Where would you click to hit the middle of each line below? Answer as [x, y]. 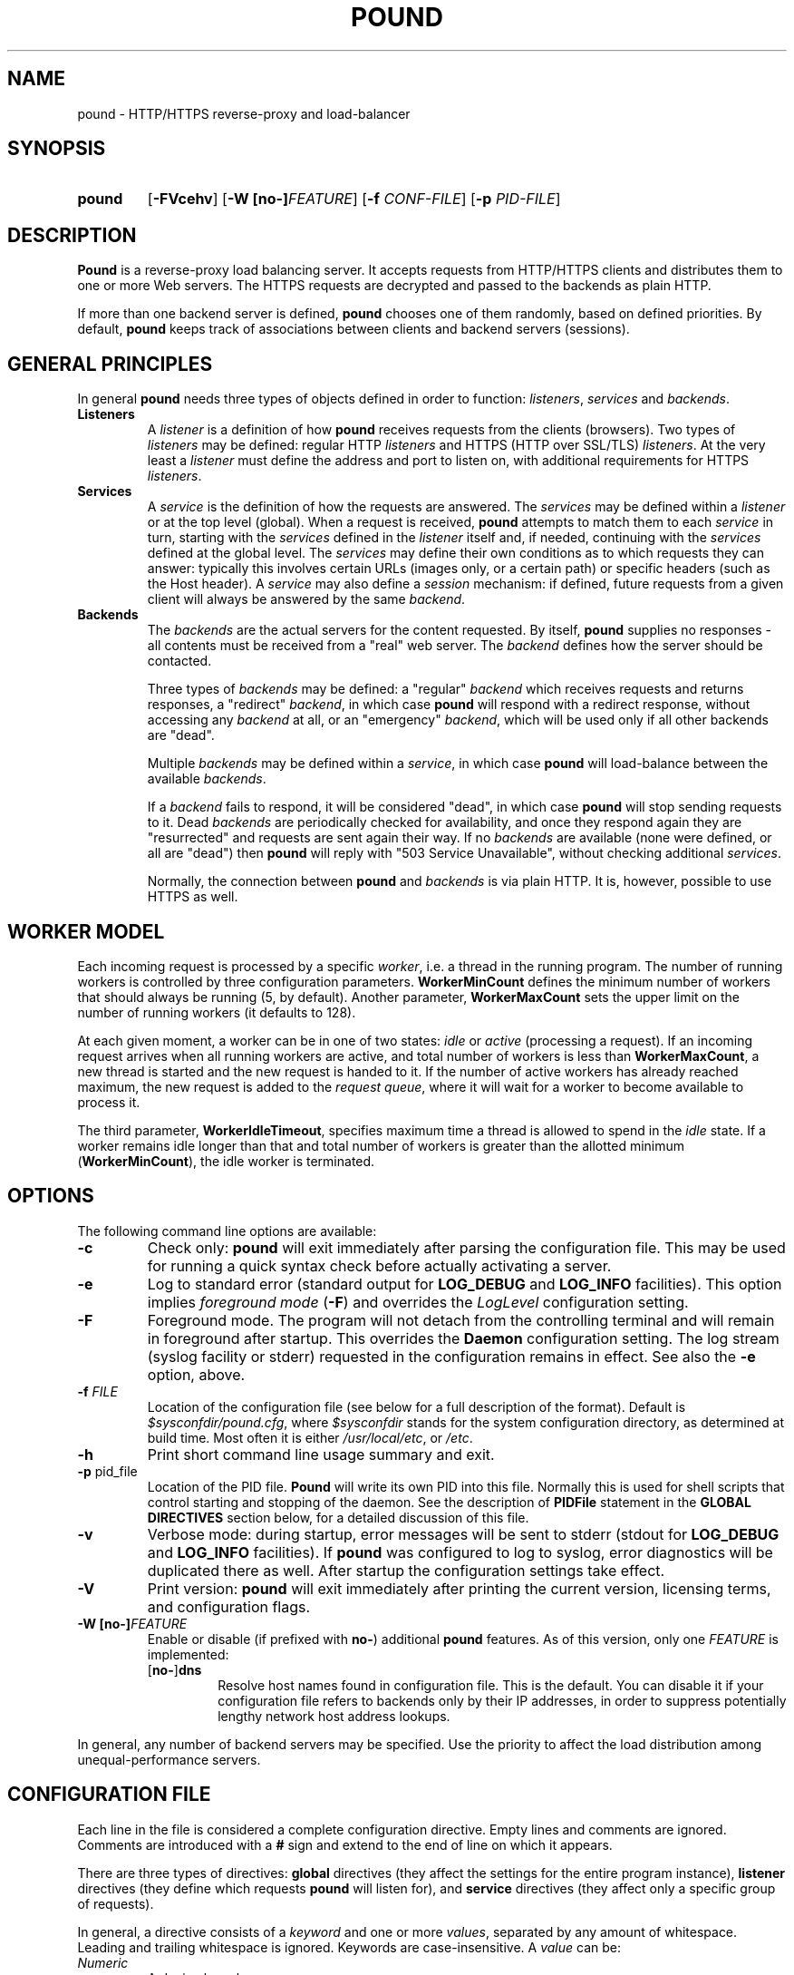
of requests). [116, 1903]
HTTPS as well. [193, 897]
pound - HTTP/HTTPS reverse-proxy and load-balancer [244, 113]
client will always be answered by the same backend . [306, 599]
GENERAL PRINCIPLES [110, 364]
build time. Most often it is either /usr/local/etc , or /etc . [310, 1437]
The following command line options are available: [227, 1231]
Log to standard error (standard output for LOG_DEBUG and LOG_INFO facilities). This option [465, 1284]
